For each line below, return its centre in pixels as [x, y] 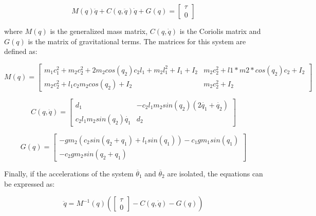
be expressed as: [30, 183]
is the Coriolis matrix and [220, 31]
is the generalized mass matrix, [99, 31]
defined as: [21, 51]
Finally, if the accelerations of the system [69, 173]
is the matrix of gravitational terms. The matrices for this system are [137, 41]
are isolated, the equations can [215, 173]
